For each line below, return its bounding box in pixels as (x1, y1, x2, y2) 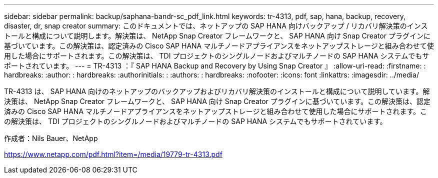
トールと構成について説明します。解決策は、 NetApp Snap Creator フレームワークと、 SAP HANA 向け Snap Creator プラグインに (4, 31, 430, 40)
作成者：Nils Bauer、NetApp (4, 134, 98, 142)
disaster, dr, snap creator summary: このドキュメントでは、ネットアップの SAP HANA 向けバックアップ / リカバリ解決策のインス (4, 21, 428, 30)
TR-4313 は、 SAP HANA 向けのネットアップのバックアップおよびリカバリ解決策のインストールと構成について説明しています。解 (4, 87, 430, 95)
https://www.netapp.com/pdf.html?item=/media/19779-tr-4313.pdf (4, 150, 222, 158)
